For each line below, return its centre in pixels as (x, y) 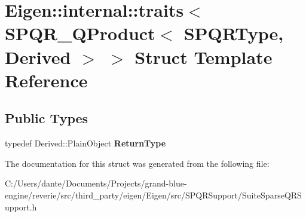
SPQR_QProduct (80, 33)
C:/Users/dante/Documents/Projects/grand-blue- (96, 183)
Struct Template (204, 56)
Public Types (47, 118)
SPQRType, (234, 33)
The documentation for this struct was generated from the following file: (137, 163)
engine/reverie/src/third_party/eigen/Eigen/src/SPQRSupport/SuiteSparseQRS (153, 195)
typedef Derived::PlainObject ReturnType (85, 143)
